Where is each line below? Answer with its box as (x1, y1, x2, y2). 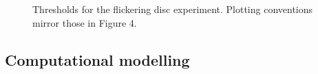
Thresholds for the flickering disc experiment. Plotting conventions (32, 2, 313, 16)
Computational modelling (5, 49, 190, 70)
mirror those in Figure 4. (32, 15, 137, 29)
